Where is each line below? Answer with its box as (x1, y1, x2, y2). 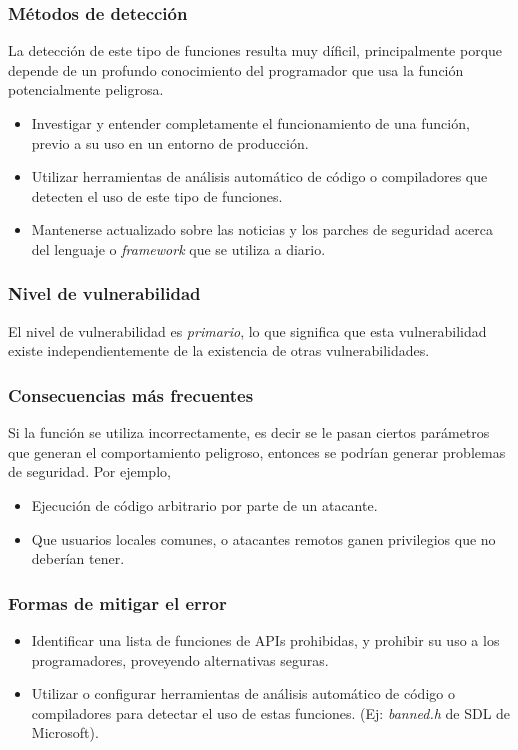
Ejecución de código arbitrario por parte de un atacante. (31, 494, 378, 515)
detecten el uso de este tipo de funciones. (31, 185, 283, 206)
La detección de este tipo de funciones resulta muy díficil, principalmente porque (8, 40, 503, 61)
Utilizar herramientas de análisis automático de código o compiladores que (31, 166, 488, 187)
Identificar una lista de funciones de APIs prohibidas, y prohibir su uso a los (31, 629, 500, 650)
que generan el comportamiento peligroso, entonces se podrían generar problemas (8, 441, 506, 462)
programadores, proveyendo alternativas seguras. (31, 649, 329, 670)
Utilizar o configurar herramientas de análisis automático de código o (31, 683, 455, 704)
